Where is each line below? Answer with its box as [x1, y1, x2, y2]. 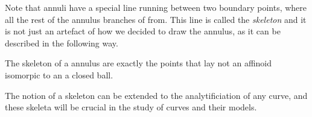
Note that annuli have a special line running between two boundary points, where [5, 1, 307, 13]
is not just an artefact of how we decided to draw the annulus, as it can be [5, 25, 281, 37]
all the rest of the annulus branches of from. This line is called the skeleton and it [5, 13, 307, 25]
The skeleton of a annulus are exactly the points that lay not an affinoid [5, 57, 272, 69]
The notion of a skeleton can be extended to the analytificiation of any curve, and [5, 89, 308, 101]
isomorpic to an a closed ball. [5, 68, 113, 81]
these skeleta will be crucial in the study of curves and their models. [5, 101, 257, 113]
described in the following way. [5, 36, 118, 49]
